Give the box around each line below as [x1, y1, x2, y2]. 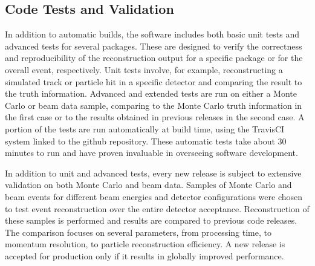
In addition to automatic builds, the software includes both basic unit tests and [5, 28, 300, 41]
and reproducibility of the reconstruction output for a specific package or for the [5, 51, 303, 64]
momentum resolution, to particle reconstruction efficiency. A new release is [5, 238, 285, 250]
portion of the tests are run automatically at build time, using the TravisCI [5, 122, 285, 135]
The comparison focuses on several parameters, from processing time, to [5, 225, 271, 238]
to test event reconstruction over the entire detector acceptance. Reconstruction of [5, 202, 310, 215]
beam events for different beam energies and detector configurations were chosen [5, 190, 303, 203]
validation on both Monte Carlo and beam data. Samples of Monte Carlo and [5, 178, 292, 191]
